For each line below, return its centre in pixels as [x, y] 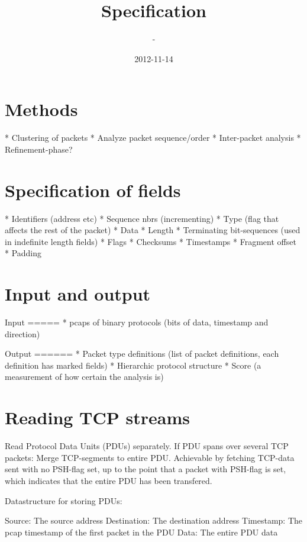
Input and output [78, 294]
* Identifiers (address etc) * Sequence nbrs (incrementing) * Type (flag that [142, 218]
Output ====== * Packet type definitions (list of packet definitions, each [142, 354]
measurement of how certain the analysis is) [84, 377]
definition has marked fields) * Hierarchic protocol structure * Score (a [133, 365]
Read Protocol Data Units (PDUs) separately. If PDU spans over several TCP [147, 446]
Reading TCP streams [97, 417]
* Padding [23, 253]
